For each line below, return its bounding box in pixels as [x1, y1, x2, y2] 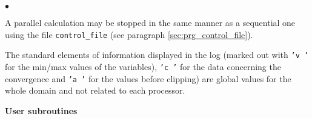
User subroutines [5, 104, 78, 117]
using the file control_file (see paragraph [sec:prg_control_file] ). [5, 28, 253, 40]
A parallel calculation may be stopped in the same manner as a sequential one [5, 16, 296, 28]
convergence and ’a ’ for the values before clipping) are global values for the [5, 72, 291, 85]
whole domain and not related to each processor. [5, 84, 185, 97]
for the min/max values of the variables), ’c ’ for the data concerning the [5, 60, 281, 72]
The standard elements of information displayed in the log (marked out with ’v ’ [5, 48, 309, 61]
